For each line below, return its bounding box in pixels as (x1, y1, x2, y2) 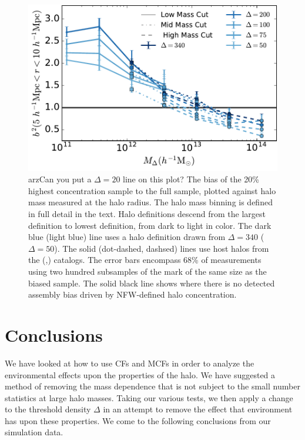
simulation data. (5, 426, 63, 438)
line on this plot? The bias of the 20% (123, 173, 259, 185)
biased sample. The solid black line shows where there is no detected (28, 276, 275, 289)
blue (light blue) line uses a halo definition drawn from (28, 231, 226, 243)
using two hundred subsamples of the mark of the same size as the (28, 265, 267, 277)
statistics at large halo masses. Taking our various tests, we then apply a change (5, 391, 293, 404)
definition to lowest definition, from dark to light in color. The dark (28, 219, 272, 231)
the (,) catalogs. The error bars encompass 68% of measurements (28, 254, 262, 266)
